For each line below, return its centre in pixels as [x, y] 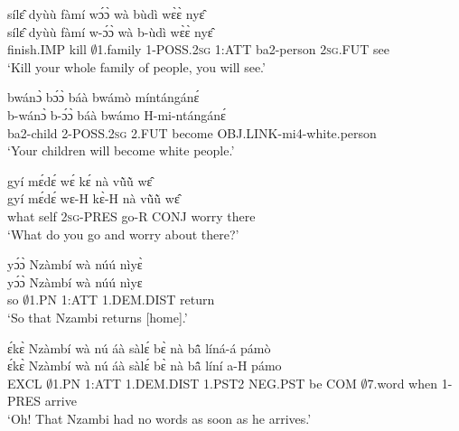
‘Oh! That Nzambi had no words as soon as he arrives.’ [159, 418]
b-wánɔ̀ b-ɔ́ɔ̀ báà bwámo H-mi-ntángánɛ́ [117, 114]
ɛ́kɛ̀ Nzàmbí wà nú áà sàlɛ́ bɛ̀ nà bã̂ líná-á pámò [139, 347]
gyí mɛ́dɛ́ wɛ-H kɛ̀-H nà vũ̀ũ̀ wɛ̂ [94, 198]
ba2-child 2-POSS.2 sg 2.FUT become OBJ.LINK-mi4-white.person [192, 132]
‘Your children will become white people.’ [121, 150]
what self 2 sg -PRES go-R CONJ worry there [131, 215]
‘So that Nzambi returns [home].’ [98, 317]
